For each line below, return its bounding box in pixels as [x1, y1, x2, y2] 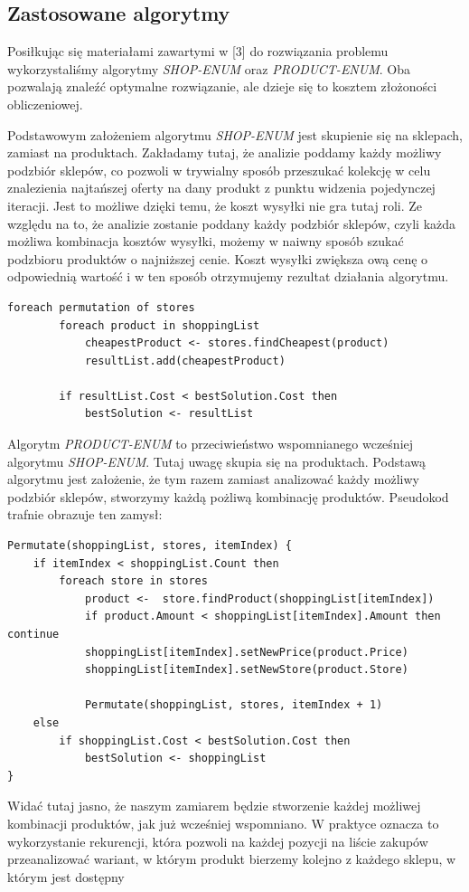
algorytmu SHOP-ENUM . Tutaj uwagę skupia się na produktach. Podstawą [7, 451, 426, 470]
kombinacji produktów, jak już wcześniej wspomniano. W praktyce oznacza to [7, 813, 439, 832]
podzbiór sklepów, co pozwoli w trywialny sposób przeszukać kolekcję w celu [7, 160, 431, 179]
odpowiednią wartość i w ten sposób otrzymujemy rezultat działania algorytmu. [7, 267, 449, 286]
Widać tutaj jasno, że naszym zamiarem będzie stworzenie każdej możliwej [7, 796, 421, 815]
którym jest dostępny [7, 867, 125, 886]
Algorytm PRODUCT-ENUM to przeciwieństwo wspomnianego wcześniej [7, 434, 414, 453]
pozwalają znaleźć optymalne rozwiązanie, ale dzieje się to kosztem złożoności [7, 77, 437, 96]
